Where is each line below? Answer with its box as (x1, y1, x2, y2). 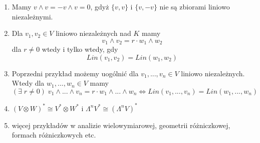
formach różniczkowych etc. (12, 130, 96, 140)
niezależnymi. (12, 11, 53, 21)
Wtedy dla (12, 78, 45, 88)
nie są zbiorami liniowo (159, 1, 230, 11)
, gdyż (90, 1, 109, 11)
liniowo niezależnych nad (56, 28, 131, 38)
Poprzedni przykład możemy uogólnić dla (12, 68, 139, 78)
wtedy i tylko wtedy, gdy (42, 44, 118, 54)
